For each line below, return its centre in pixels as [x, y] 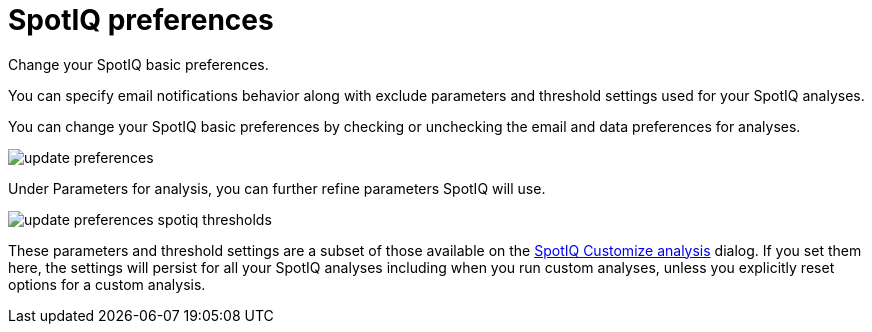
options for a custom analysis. [107, 284]
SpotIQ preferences [141, 20]
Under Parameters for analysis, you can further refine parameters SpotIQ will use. [277, 188]
